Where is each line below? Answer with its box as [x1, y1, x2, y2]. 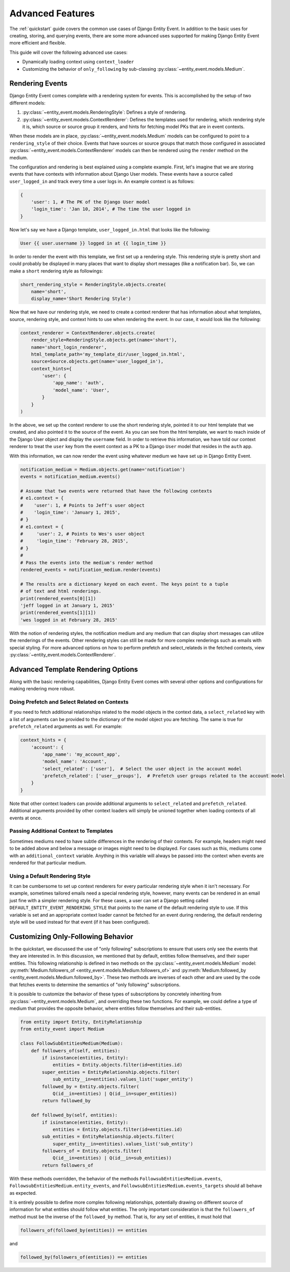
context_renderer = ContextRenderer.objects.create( [20, 330, 156, 335]
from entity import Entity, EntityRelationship [20, 1019, 142, 1025]
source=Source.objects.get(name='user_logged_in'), [31, 358, 164, 365]
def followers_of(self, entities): [31, 1048, 120, 1053]
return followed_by [42, 1098, 91, 1104]
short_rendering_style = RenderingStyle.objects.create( [20, 282, 167, 287]
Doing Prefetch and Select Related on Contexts [9, 698, 129, 705]
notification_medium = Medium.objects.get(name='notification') [20, 467, 185, 472]
